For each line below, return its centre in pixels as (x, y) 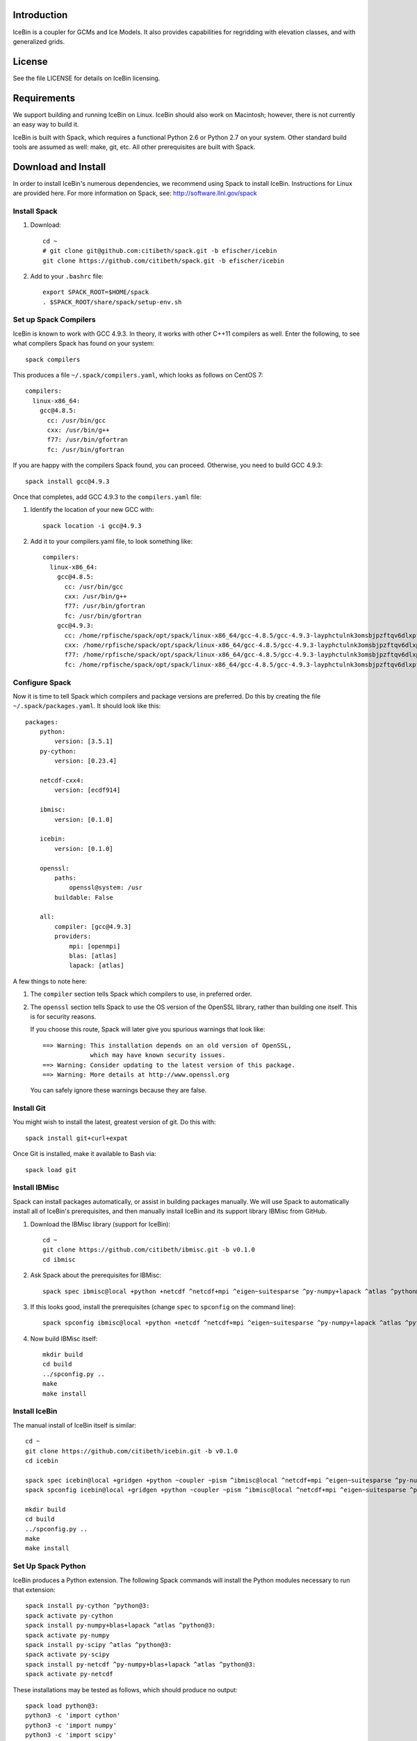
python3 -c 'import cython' (73, 1716)
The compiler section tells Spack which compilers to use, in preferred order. (141, 994)
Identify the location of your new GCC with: (92, 510)
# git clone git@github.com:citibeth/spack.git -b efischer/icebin (160, 251)
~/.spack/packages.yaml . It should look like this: (87, 706)
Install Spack (35, 211)
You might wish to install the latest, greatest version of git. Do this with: (114, 1122)
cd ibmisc (59, 1259)
